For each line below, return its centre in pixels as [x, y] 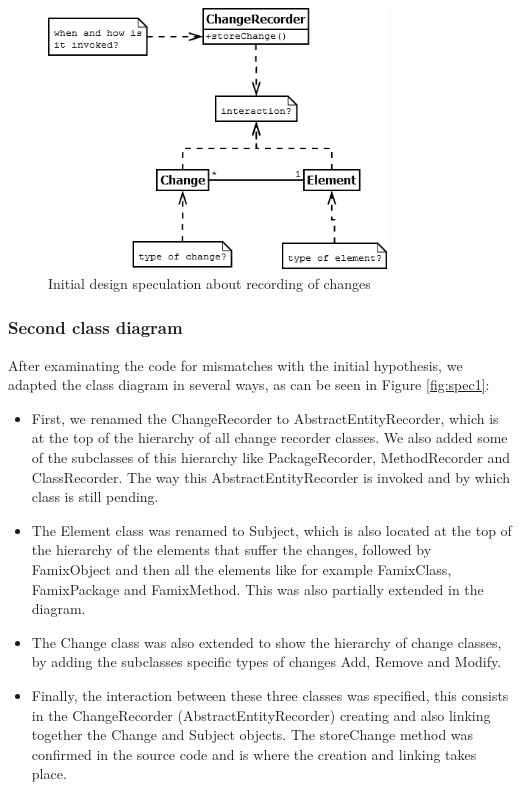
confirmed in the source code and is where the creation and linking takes [254, 753]
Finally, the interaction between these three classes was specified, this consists [270, 694]
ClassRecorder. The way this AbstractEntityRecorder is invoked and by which [271, 476]
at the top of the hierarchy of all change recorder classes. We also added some [269, 437]
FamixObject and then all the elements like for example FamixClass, [241, 568]
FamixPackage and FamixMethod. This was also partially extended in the [257, 588]
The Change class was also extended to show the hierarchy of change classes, [266, 641]
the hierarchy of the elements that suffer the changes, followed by [231, 549]
